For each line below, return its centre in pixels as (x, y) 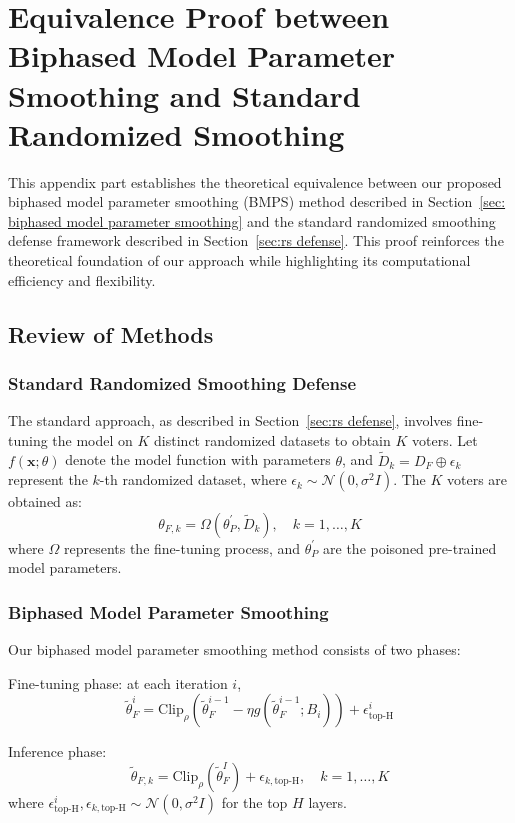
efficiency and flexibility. (82, 279)
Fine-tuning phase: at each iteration (118, 682)
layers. (327, 802)
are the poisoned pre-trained (410, 547)
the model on (92, 439)
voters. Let (445, 439)
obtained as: (45, 501)
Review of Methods (111, 333)
